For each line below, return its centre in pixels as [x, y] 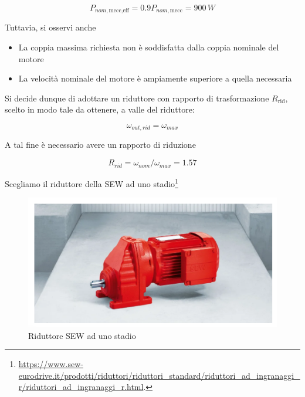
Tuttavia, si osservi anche [50, 27]
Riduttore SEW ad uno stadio [82, 335]
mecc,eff [119, 11]
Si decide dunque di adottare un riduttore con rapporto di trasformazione [137, 98]
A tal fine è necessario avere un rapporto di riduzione [100, 145]
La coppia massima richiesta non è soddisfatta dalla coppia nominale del [149, 47]
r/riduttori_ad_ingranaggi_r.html [81, 387]
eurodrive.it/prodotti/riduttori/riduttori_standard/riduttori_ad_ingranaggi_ [159, 375]
